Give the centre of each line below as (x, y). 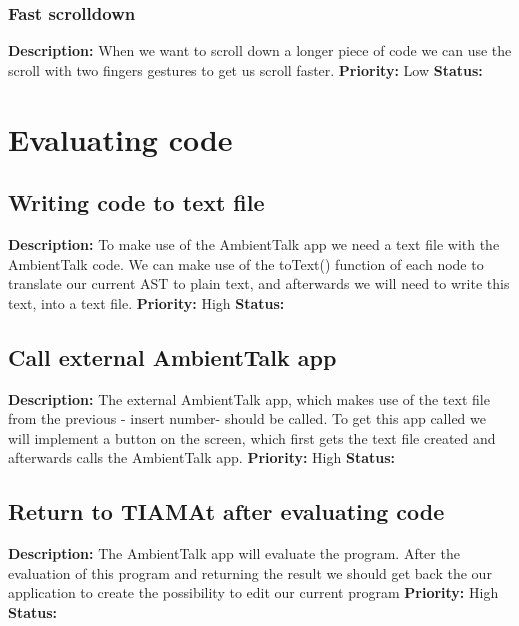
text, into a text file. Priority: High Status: (146, 302)
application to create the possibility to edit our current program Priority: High (253, 592)
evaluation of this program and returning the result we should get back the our (250, 572)
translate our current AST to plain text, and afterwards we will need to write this (259, 283)
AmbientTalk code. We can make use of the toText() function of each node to (246, 263)
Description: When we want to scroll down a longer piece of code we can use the (260, 50)
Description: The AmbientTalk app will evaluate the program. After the (234, 553)
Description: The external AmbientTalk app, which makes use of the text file (249, 398)
